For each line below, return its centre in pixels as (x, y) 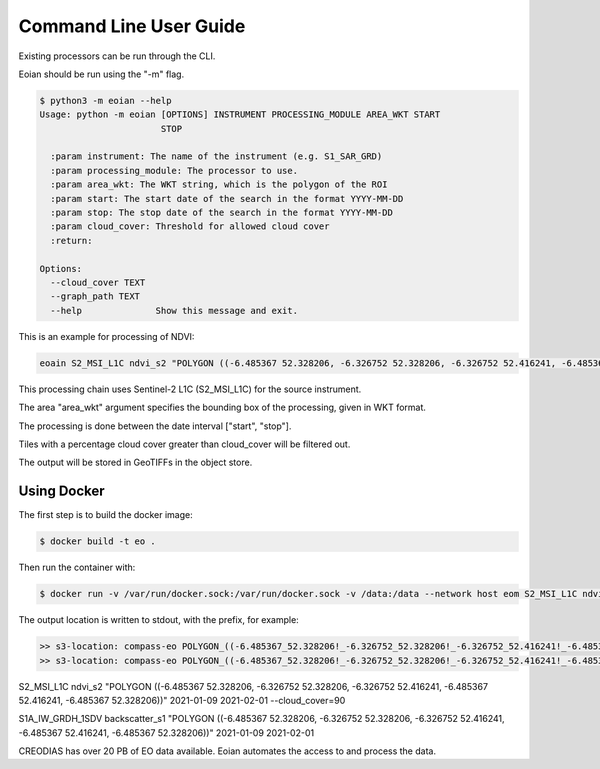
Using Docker (61, 491)
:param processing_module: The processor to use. (174, 170)
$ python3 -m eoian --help (105, 100)
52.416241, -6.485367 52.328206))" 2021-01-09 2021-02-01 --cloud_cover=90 (182, 700)
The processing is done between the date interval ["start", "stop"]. (155, 426)
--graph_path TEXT (95, 296)
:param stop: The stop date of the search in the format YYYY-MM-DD (222, 213)
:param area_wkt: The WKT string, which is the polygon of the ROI (219, 184)
